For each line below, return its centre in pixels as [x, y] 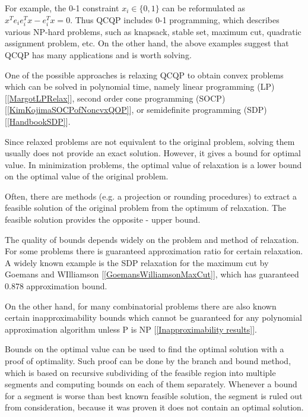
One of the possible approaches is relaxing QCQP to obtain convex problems [144, 75]
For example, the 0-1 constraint [62, 8]
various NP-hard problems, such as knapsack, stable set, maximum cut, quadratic [153, 31]
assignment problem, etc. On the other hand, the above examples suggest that [147, 43]
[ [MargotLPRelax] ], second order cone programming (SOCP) [115, 98]
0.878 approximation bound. [56, 286]
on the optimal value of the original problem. [87, 176]
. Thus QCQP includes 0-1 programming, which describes [175, 19]
